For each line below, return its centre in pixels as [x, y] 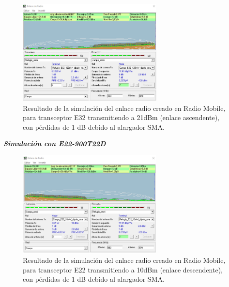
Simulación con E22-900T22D [55, 143]
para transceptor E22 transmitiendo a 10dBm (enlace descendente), [123, 269]
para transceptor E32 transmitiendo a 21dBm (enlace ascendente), [121, 117]
